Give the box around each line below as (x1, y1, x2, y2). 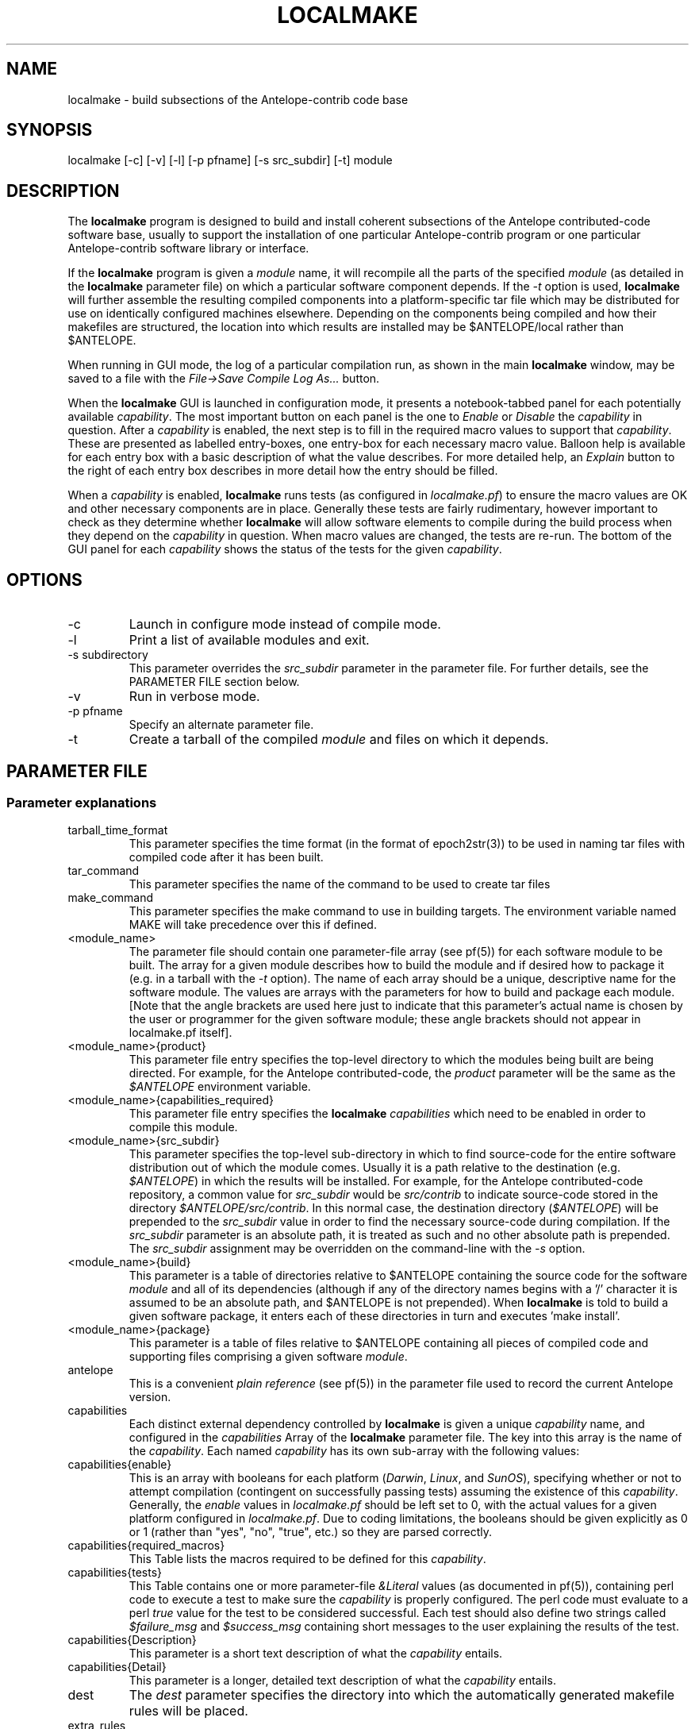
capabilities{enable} (67, 1458, 172, 1472)
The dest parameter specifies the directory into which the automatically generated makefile (129, 1687, 675, 1704)
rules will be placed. (129, 1703, 248, 1719)
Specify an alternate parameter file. (129, 718, 314, 732)
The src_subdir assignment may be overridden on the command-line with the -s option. (129, 1242, 586, 1256)
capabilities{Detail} (67, 1660, 167, 1674)
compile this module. (129, 1120, 238, 1134)
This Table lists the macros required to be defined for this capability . (129, 1552, 486, 1566)
